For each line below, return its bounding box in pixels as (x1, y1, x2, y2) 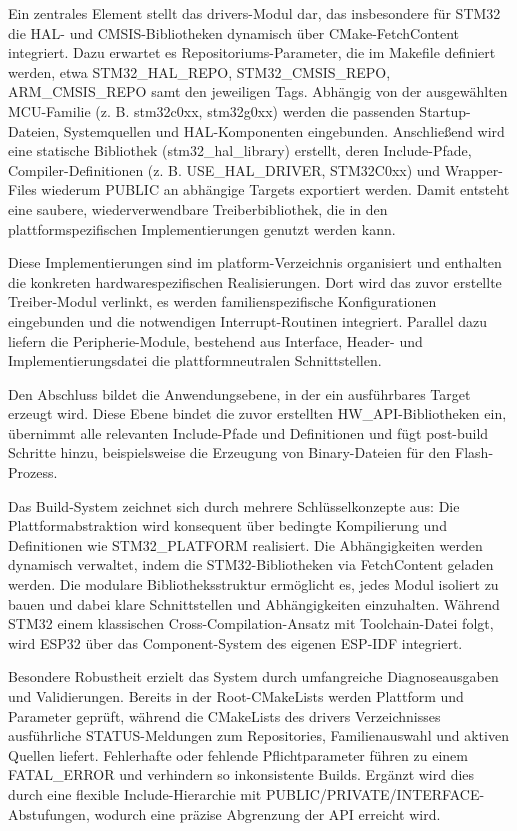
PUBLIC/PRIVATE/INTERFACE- (265, 783, 485, 804)
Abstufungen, (8, 803, 90, 824)
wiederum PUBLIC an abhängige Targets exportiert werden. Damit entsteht (41, 179, 510, 200)
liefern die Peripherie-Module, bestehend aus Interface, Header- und (8, 330, 423, 351)
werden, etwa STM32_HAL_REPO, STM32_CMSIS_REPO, (8, 61, 391, 82)
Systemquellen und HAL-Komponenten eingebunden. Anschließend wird (63, 120, 505, 141)
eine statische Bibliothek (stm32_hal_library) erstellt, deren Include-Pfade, (8, 140, 472, 161)
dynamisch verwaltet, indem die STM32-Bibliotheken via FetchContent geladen (8, 554, 494, 575)
